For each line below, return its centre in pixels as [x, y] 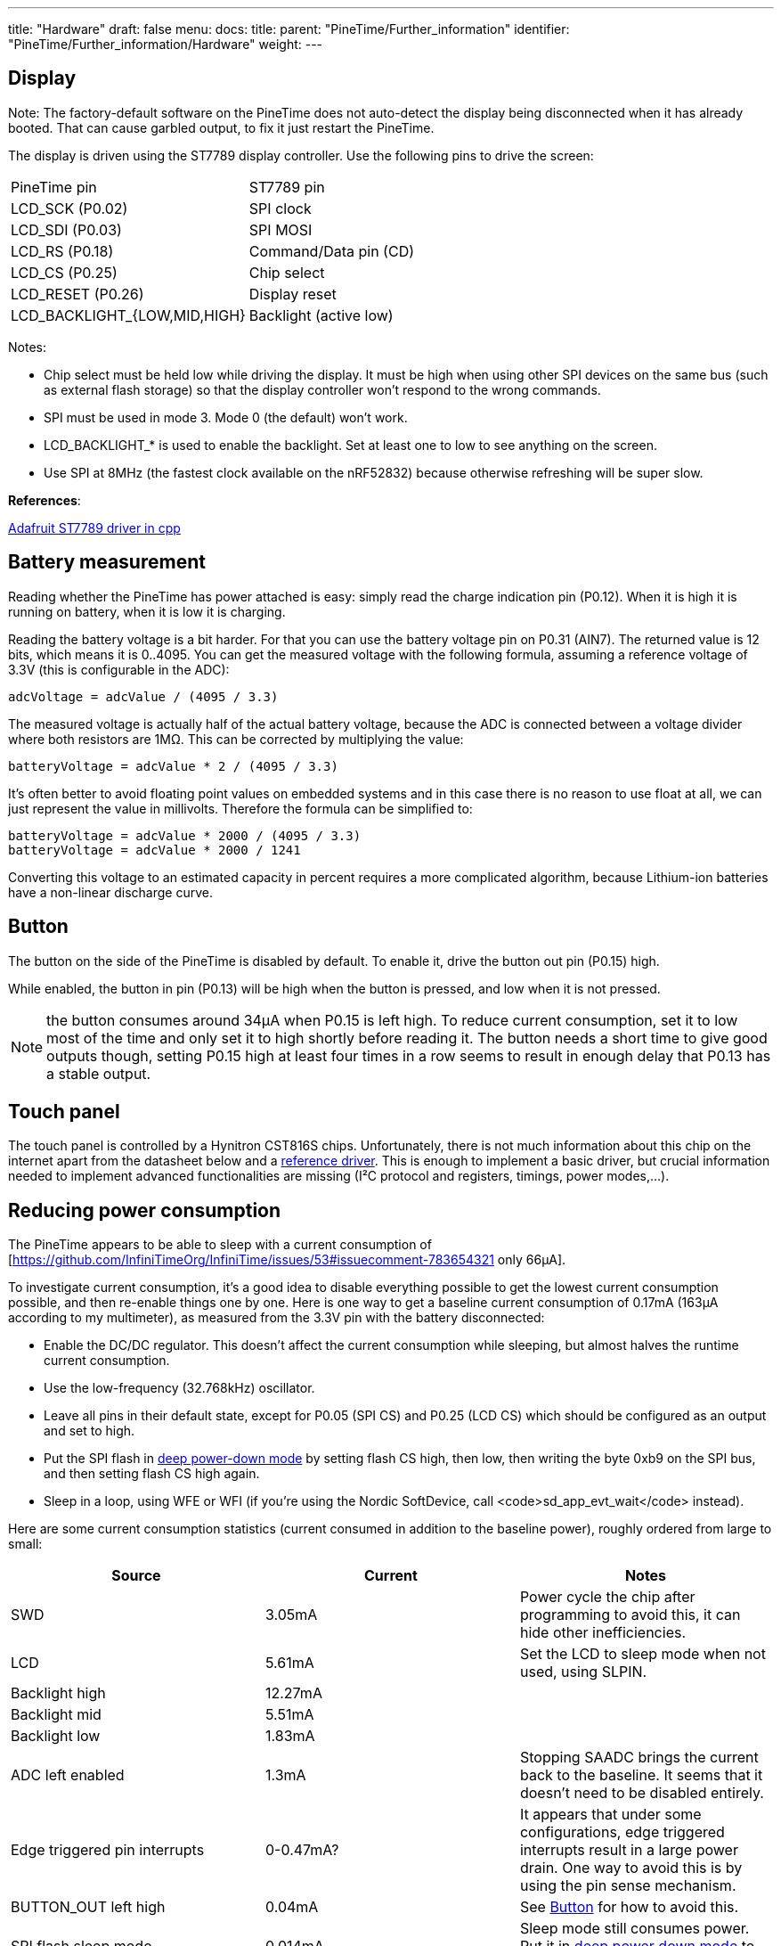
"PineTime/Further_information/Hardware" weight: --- [166, 44]
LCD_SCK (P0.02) [69, 208]
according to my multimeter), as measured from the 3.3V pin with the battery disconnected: [277, 1318]
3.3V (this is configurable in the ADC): [119, 669]
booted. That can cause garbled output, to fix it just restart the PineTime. [221, 127]
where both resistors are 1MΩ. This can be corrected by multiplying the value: [236, 739]
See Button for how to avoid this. [629, 1907]
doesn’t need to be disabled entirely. [642, 1793]
